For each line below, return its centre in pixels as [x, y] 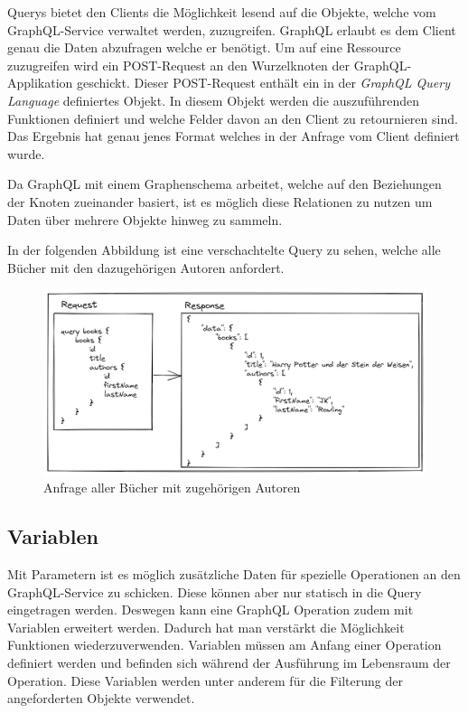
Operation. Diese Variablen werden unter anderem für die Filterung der [205, 680]
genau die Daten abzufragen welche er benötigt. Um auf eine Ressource [204, 47]
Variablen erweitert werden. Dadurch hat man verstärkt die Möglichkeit [206, 627]
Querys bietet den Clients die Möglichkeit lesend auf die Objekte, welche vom [222, 12]
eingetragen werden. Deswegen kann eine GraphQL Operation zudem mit [211, 610]
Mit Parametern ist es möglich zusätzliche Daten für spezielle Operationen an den [234, 574]
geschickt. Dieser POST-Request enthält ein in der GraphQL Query [263, 83]
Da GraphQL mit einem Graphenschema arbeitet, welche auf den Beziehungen [225, 184]
